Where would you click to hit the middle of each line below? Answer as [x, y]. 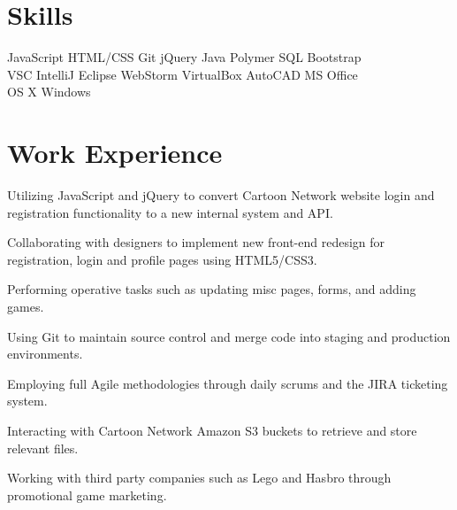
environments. [45, 354]
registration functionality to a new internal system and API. [170, 212]
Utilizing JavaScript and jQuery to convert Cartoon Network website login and [221, 195]
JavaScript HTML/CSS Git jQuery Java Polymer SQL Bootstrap [184, 57]
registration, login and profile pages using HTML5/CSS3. [162, 259]
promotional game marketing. [87, 495]
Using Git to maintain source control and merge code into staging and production [229, 336]
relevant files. [43, 448]
